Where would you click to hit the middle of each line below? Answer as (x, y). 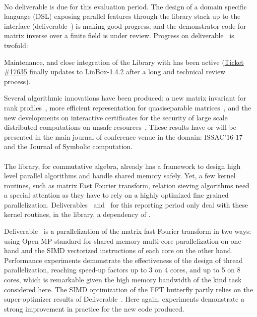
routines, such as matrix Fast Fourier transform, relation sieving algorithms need (127, 185)
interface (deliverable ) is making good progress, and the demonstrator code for (125, 26)
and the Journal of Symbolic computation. (68, 146)
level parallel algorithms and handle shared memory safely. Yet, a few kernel (120, 176)
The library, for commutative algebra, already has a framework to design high (122, 166)
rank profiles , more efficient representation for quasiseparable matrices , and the (128, 107)
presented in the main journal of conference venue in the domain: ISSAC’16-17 (123, 136)
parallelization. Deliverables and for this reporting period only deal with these (126, 204)
